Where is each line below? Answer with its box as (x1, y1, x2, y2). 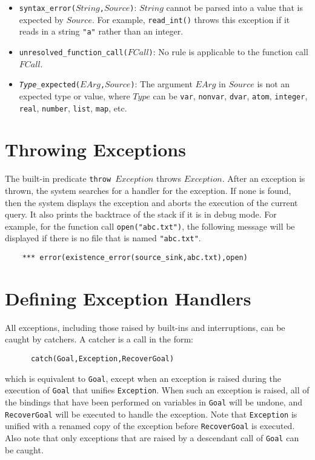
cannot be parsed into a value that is (166, 1, 303, 13)
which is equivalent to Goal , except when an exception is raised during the (5, 372, 281, 384)
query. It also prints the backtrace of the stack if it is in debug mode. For (5, 208, 277, 221)
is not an (257, 78, 290, 90)
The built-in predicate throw (5, 172, 111, 185)
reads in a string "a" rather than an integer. (19, 25, 184, 38)
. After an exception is (222, 172, 305, 185)
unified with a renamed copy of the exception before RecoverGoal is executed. (5, 419, 295, 432)
